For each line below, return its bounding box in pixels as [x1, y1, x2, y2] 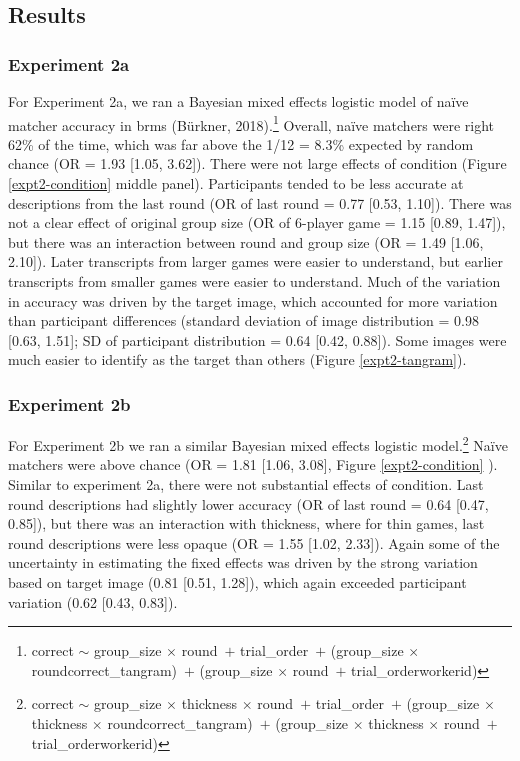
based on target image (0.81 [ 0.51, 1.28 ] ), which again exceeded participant [8, 572, 467, 592]
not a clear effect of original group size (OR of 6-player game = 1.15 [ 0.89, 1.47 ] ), [8, 212, 506, 233]
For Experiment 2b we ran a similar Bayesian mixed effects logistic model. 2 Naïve [8, 432, 508, 455]
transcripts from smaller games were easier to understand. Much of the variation [8, 271, 501, 291]
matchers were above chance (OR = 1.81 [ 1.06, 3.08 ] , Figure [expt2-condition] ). [8, 454, 498, 475]
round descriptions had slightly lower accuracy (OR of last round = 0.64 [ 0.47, [8, 493, 489, 514]
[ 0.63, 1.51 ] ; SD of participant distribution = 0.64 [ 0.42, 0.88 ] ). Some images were [8, 329, 507, 350]
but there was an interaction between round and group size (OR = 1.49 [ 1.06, [8, 231, 484, 252]
